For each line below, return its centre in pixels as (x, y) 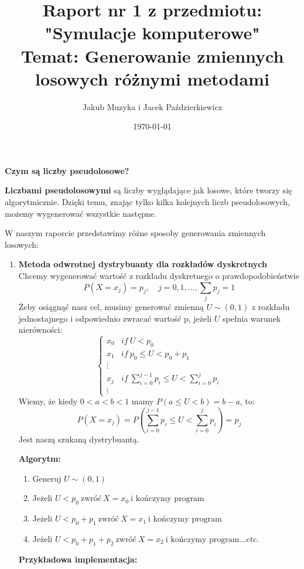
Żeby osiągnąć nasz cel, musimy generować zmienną (111, 306)
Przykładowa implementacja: (78, 559)
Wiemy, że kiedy (48, 401)
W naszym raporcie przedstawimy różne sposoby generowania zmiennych (135, 233)
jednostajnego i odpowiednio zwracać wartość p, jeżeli (115, 318)
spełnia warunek (252, 318)
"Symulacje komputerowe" (152, 33)
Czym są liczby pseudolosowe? (67, 170)
